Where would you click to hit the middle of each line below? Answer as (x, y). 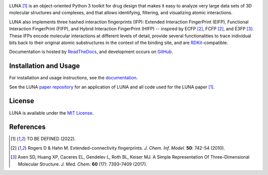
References (27, 127)
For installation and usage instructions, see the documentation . (73, 78)
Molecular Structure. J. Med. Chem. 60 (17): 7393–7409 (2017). (83, 164)
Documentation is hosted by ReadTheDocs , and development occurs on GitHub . (91, 52)
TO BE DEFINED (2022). (51, 139)
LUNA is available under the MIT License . (51, 113)
